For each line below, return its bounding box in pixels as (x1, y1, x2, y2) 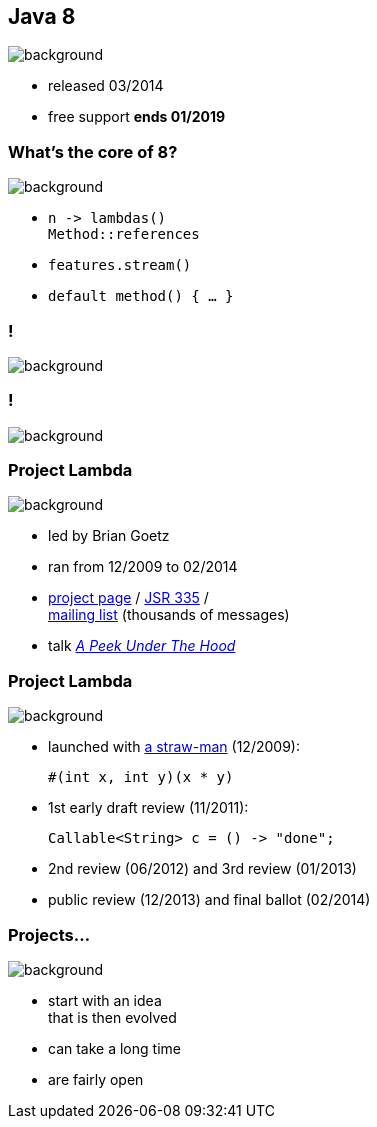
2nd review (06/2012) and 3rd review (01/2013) (48, 860, 357, 878)
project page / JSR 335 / (48, 589, 209, 607)
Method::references (48, 226, 200, 243)
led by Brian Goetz (48, 527, 170, 545)
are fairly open (48, 1070, 144, 1088)
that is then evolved (48, 1008, 177, 1026)
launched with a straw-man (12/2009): (48, 738, 300, 756)
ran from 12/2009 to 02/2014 (48, 558, 238, 576)
